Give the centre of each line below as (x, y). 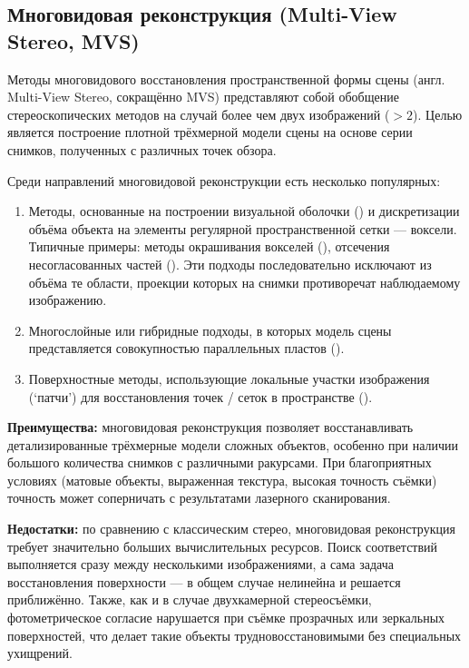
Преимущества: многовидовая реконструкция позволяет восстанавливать (210, 427)
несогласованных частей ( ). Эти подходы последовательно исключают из (230, 264)
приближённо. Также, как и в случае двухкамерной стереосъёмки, (190, 599)
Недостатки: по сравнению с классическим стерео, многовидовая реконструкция (231, 529)
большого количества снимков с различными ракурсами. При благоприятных (220, 462)
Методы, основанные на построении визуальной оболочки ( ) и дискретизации (244, 211)
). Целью (438, 114)
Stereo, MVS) (73, 40)
